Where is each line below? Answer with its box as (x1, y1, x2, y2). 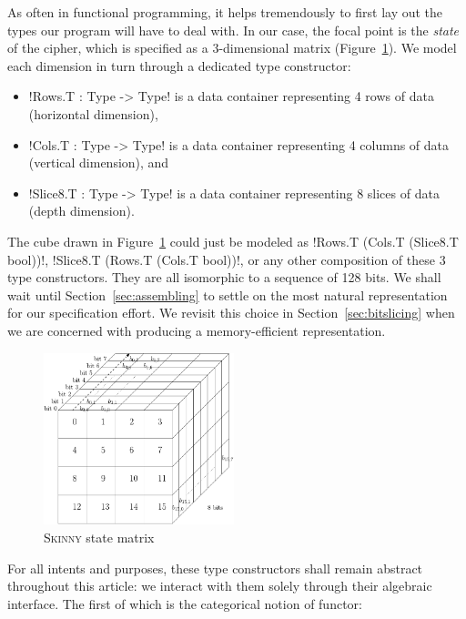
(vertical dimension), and (28, 153, 169, 172)
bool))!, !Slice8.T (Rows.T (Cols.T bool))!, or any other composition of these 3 (7, 249, 446, 269)
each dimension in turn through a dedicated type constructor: (7, 56, 351, 75)
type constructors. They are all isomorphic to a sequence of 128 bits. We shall (7, 268, 441, 287)
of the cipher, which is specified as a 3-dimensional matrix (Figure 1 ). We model (7, 38, 457, 57)
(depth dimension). (28, 201, 135, 220)
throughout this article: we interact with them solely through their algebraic (7, 576, 432, 595)
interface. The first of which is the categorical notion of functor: (7, 594, 362, 613)
